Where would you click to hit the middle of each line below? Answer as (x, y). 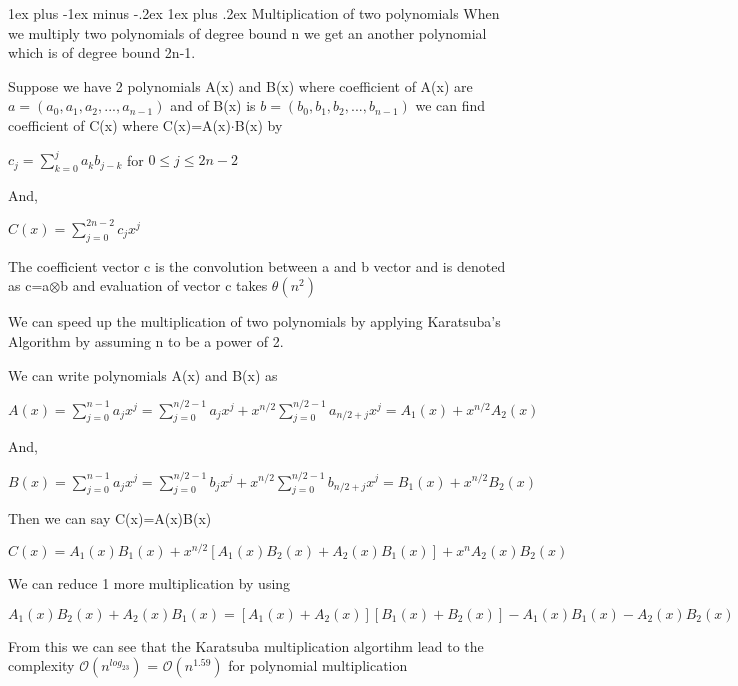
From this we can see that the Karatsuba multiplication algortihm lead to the (246, 645)
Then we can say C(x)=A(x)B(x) (110, 518)
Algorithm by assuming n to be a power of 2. (146, 340)
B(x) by (258, 124)
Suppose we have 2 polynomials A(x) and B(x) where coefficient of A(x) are (240, 85)
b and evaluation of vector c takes (164, 285)
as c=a (29, 285)
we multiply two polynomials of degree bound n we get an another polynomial (247, 32)
